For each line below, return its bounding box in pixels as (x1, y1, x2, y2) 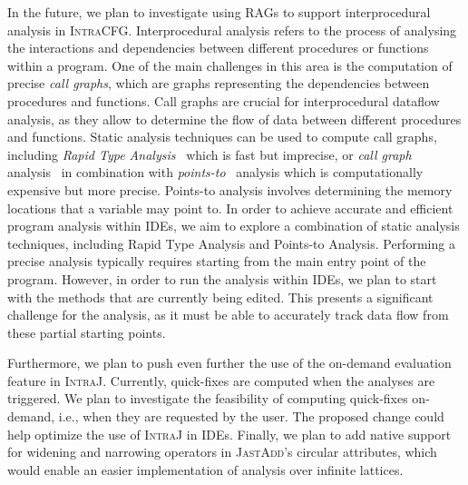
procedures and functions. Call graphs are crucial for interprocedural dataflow (7, 91, 440, 110)
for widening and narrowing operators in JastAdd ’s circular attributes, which (7, 442, 437, 461)
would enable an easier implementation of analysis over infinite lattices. (7, 460, 404, 479)
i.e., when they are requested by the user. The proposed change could (58, 407, 444, 426)
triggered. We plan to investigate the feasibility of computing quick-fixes (7, 389, 408, 408)
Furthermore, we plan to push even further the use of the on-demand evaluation (7, 353, 452, 372)
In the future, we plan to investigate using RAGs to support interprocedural (7, 3, 431, 21)
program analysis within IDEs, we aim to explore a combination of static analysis (7, 216, 460, 235)
